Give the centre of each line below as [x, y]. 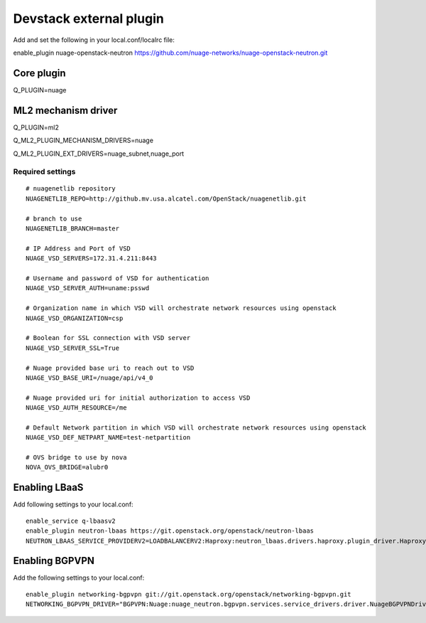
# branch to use [54, 218]
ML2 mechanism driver [65, 110]
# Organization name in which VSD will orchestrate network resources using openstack [181, 308]
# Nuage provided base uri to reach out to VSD [110, 368]
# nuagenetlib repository [71, 189]
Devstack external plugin [89, 18]
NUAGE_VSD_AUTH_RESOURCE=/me [76, 408]
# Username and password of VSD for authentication [118, 278]
